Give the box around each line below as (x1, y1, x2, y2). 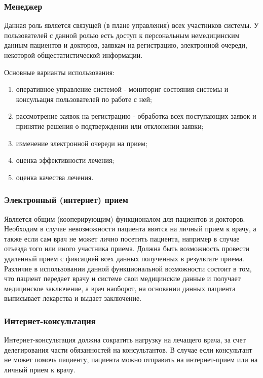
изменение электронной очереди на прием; (16, 138, 147, 148)
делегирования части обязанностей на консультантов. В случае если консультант (4, 344, 252, 355)
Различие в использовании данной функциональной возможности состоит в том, (4, 263, 252, 273)
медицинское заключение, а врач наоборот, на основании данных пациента (4, 283, 236, 293)
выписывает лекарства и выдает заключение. (4, 293, 142, 303)
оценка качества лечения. (16, 171, 94, 182)
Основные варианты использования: (4, 66, 115, 77)
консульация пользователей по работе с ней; (16, 93, 152, 104)
